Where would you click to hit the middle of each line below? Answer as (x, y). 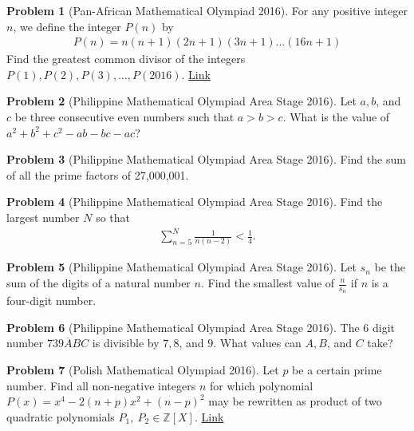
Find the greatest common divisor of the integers (126, 59)
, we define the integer (67, 26)
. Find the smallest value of (268, 283)
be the (390, 267)
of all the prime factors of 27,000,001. (98, 174)
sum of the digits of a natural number (99, 283)
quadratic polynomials (61, 416)
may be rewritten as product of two (295, 401)
